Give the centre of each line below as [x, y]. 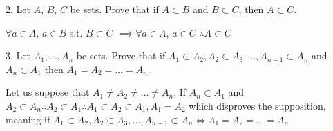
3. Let [18, 56]
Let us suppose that [48, 92]
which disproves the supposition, [257, 105]
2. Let [18, 9]
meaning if [28, 119]
